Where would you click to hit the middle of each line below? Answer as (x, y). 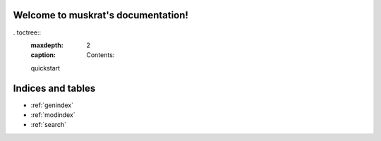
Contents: (101, 55)
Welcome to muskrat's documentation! (101, 15)
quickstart (45, 68)
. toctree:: (27, 32)
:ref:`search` (49, 125)
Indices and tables (54, 88)
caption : (43, 55)
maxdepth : (47, 45)
